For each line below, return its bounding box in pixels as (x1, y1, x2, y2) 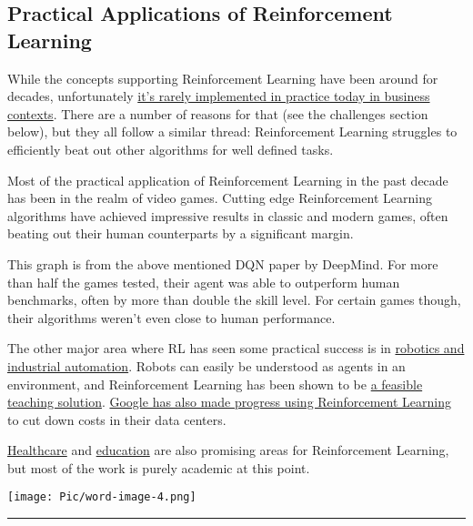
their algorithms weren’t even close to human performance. (7, 308, 336, 327)
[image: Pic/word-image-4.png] (7, 491, 196, 504)
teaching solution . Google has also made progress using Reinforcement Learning (7, 392, 451, 411)
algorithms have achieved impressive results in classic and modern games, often (7, 206, 448, 225)
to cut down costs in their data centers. (7, 410, 226, 429)
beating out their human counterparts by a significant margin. (7, 224, 354, 243)
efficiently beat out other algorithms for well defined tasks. (7, 139, 334, 158)
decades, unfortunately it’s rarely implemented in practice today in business (7, 86, 430, 106)
